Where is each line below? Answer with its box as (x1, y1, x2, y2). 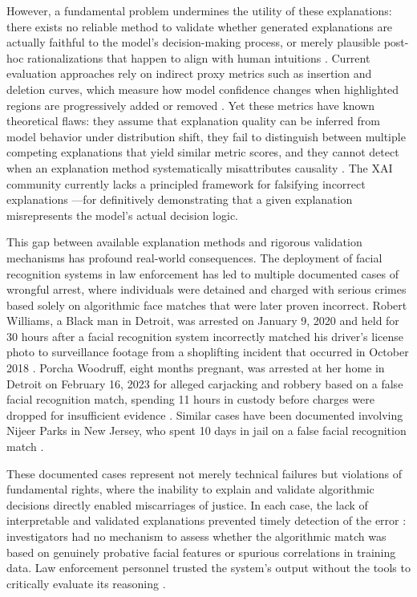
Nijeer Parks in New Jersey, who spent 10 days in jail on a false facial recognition (6, 422, 407, 439)
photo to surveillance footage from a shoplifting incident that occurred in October (6, 343, 409, 360)
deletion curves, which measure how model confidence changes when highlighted (6, 80, 399, 97)
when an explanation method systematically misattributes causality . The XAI (6, 159, 393, 176)
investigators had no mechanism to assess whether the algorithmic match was (6, 528, 387, 544)
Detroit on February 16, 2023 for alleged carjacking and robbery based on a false (6, 375, 403, 392)
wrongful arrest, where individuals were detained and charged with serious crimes (6, 281, 407, 298)
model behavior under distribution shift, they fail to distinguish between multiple (6, 128, 406, 144)
